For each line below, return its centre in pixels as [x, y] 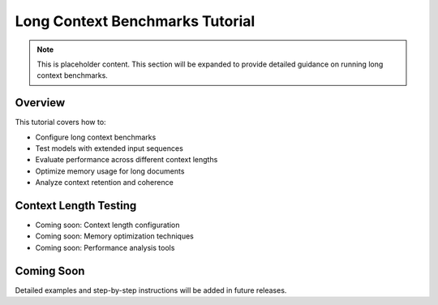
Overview [40, 103]
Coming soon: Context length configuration [107, 225]
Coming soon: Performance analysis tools [105, 247]
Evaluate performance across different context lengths [127, 160]
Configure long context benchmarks [96, 137]
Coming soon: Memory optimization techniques [114, 236]
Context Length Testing [76, 206]
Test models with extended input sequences [109, 148]
